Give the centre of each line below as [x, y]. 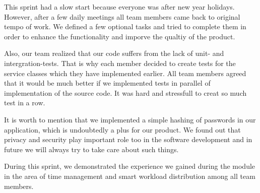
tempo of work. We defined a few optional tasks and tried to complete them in [125, 26]
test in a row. [25, 103]
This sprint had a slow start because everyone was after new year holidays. [119, 7]
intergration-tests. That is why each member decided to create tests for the [120, 63]
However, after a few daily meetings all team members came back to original [122, 16]
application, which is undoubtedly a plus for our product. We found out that [122, 129]
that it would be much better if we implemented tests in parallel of [107, 83]
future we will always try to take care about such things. [91, 149]
